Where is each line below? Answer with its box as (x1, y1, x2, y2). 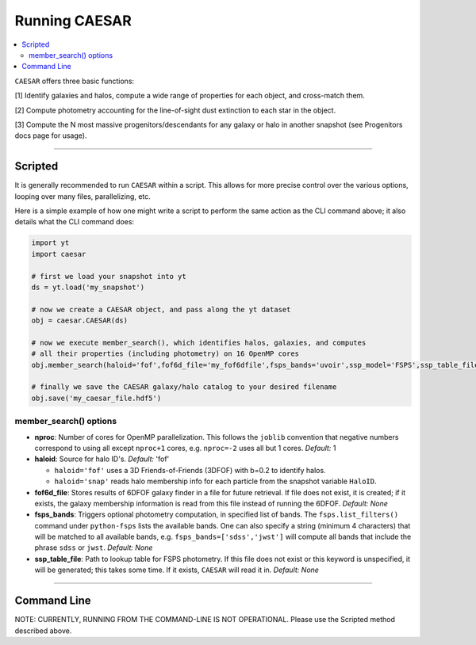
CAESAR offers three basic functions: (14, 76, 135, 86)
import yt (31, 239, 70, 247)
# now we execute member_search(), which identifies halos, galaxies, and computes (31, 338, 367, 347)
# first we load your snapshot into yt (31, 272, 186, 281)
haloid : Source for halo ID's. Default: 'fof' (34, 454, 170, 464)
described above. (14, 626, 72, 635)
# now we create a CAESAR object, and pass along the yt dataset (31, 305, 291, 314)
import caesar (31, 250, 86, 258)
